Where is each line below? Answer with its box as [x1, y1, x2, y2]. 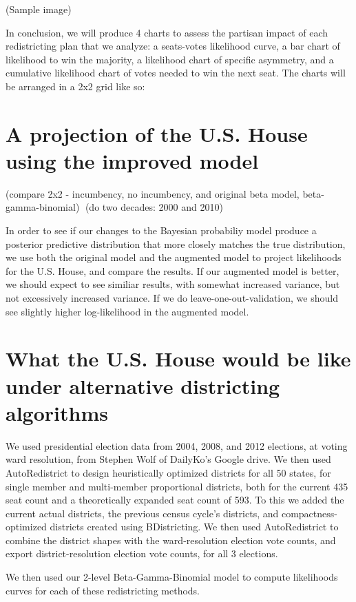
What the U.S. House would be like [6, 344, 351, 373]
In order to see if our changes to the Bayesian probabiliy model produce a [6, 223, 317, 238]
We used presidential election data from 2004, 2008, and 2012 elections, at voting [6, 438, 348, 453]
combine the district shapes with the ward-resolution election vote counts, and [6, 532, 336, 547]
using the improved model [6, 146, 259, 174]
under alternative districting [6, 371, 280, 399]
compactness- [281, 506, 337, 520]
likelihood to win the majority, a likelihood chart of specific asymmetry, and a [6, 52, 334, 66]
